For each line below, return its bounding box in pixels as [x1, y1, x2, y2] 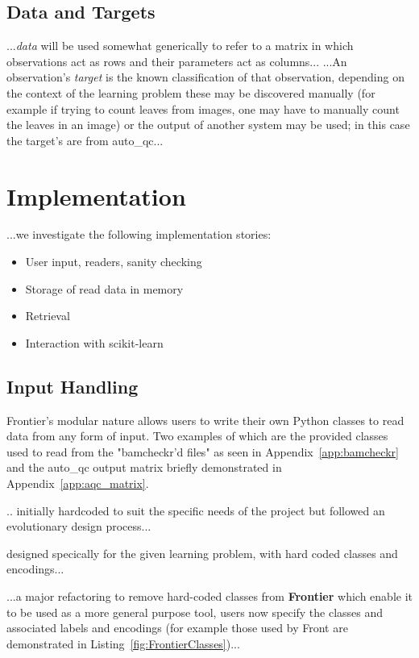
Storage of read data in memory [25, 280, 184, 297]
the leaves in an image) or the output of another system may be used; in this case [6, 116, 410, 133]
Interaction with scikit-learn [25, 334, 164, 351]
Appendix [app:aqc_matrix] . [6, 475, 149, 492]
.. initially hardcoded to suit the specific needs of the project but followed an [6, 502, 385, 518]
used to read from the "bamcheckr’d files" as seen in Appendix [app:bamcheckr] [6, 443, 399, 460]
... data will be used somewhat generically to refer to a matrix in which [6, 37, 354, 54]
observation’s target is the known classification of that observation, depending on [6, 69, 404, 85]
